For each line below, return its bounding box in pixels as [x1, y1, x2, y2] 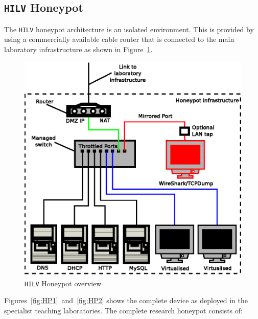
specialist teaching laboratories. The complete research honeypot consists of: [4, 305, 243, 315]
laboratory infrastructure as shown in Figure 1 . [4, 44, 153, 55]
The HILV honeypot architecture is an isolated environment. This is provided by [4, 24, 254, 34]
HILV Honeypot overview [25, 278, 102, 288]
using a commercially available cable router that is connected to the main [4, 34, 234, 44]
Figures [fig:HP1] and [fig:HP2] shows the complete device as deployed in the [4, 295, 248, 306]
